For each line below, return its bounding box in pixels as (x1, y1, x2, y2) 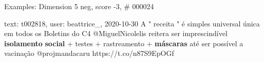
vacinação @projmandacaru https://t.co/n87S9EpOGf (4, 48, 174, 58)
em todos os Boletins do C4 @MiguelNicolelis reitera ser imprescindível (4, 28, 228, 39)
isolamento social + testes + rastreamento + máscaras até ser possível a (4, 38, 243, 48)
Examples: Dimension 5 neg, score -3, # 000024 (4, 1, 154, 11)
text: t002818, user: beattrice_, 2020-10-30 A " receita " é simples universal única (4, 18, 260, 28)
